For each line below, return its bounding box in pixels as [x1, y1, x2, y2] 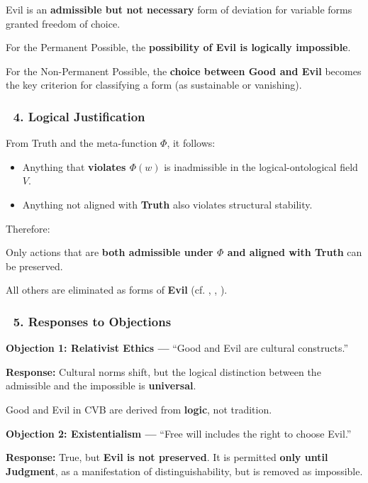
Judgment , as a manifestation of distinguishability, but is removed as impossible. [6, 463, 363, 478]
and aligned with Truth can [227, 245, 362, 260]
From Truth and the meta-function [6, 135, 157, 150]
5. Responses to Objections [13, 312, 172, 330]
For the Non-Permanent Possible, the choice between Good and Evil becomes [6, 63, 362, 78]
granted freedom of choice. [6, 16, 121, 30]
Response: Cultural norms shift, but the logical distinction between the [6, 364, 321, 379]
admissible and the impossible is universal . [6, 378, 196, 393]
